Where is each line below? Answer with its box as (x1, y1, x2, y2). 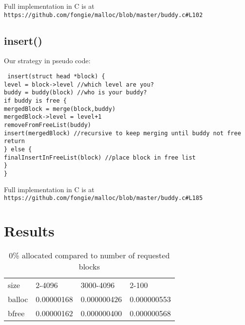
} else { (4, 145, 32, 153)
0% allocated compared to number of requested (9, 249, 170, 261)
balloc (8, 293, 28, 305)
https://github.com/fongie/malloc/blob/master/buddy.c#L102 (4, 11, 203, 18)
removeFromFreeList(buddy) (4, 121, 91, 128)
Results (4, 221, 55, 241)
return (4, 138, 25, 145)
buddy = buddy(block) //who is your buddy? (4, 89, 147, 96)
